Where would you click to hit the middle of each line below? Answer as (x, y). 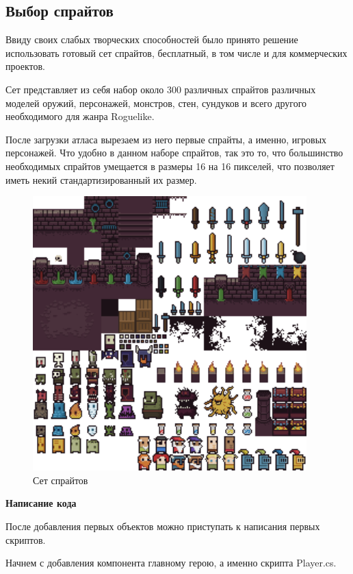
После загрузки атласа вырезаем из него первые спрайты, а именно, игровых (166, 139)
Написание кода (41, 503)
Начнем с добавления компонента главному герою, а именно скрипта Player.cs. (171, 563)
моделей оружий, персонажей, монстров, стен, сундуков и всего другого (156, 103)
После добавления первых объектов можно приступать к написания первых (163, 526)
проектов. (25, 66)
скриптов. (26, 539)
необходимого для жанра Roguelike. (80, 116)
